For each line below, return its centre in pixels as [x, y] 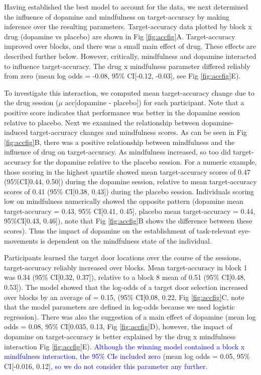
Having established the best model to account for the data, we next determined [126, 7]
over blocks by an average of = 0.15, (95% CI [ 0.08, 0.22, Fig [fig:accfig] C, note [124, 297]
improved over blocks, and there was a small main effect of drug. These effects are [130, 46]
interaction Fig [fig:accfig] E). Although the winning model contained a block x [124, 346]
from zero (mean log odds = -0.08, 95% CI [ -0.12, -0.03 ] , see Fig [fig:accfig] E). [122, 76]
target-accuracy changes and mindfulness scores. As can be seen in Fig [139, 132]
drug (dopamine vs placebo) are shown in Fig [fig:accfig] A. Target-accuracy [120, 36]
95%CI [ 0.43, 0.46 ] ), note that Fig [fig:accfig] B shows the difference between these [128, 221]
